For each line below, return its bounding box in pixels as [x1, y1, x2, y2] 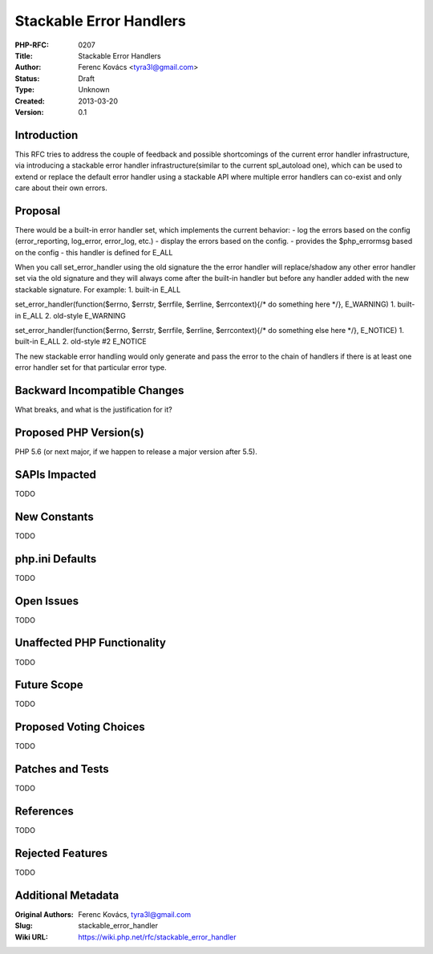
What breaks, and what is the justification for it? [14, 405, 172, 415]
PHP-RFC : [14, 40, 50, 50]
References [14, 805, 74, 818]
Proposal [14, 204, 61, 217]
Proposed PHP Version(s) [14, 425, 144, 439]
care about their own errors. [14, 183, 107, 193]
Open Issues [14, 594, 79, 607]
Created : [14, 96, 46, 106]
